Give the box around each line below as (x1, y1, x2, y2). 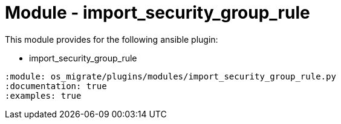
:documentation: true (5, 81, 107, 91)
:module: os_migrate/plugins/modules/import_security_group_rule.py (5, 71, 336, 81)
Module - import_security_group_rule (5, 2, 310, 23)
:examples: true (5, 90, 82, 101)
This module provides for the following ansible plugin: (5, 34, 218, 45)
